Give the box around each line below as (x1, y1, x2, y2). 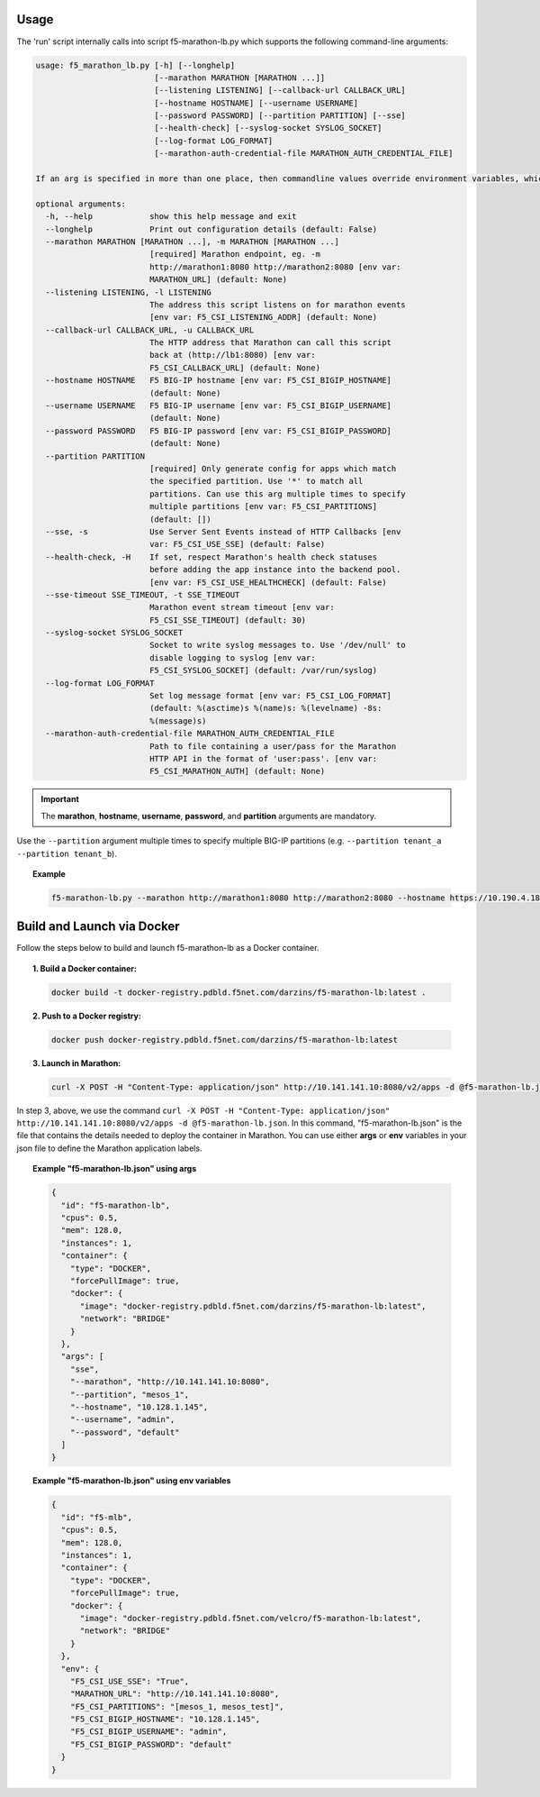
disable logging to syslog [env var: (148, 652, 316, 662)
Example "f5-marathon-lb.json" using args (32, 1163, 197, 1174)
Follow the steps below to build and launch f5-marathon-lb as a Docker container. (16, 943, 319, 953)
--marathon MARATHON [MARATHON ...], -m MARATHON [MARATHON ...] (45, 236, 340, 247)
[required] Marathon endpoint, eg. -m (148, 249, 321, 260)
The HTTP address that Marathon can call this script (148, 338, 391, 348)
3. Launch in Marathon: (32, 1057, 121, 1068)
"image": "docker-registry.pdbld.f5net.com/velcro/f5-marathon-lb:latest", (79, 1613, 422, 1623)
